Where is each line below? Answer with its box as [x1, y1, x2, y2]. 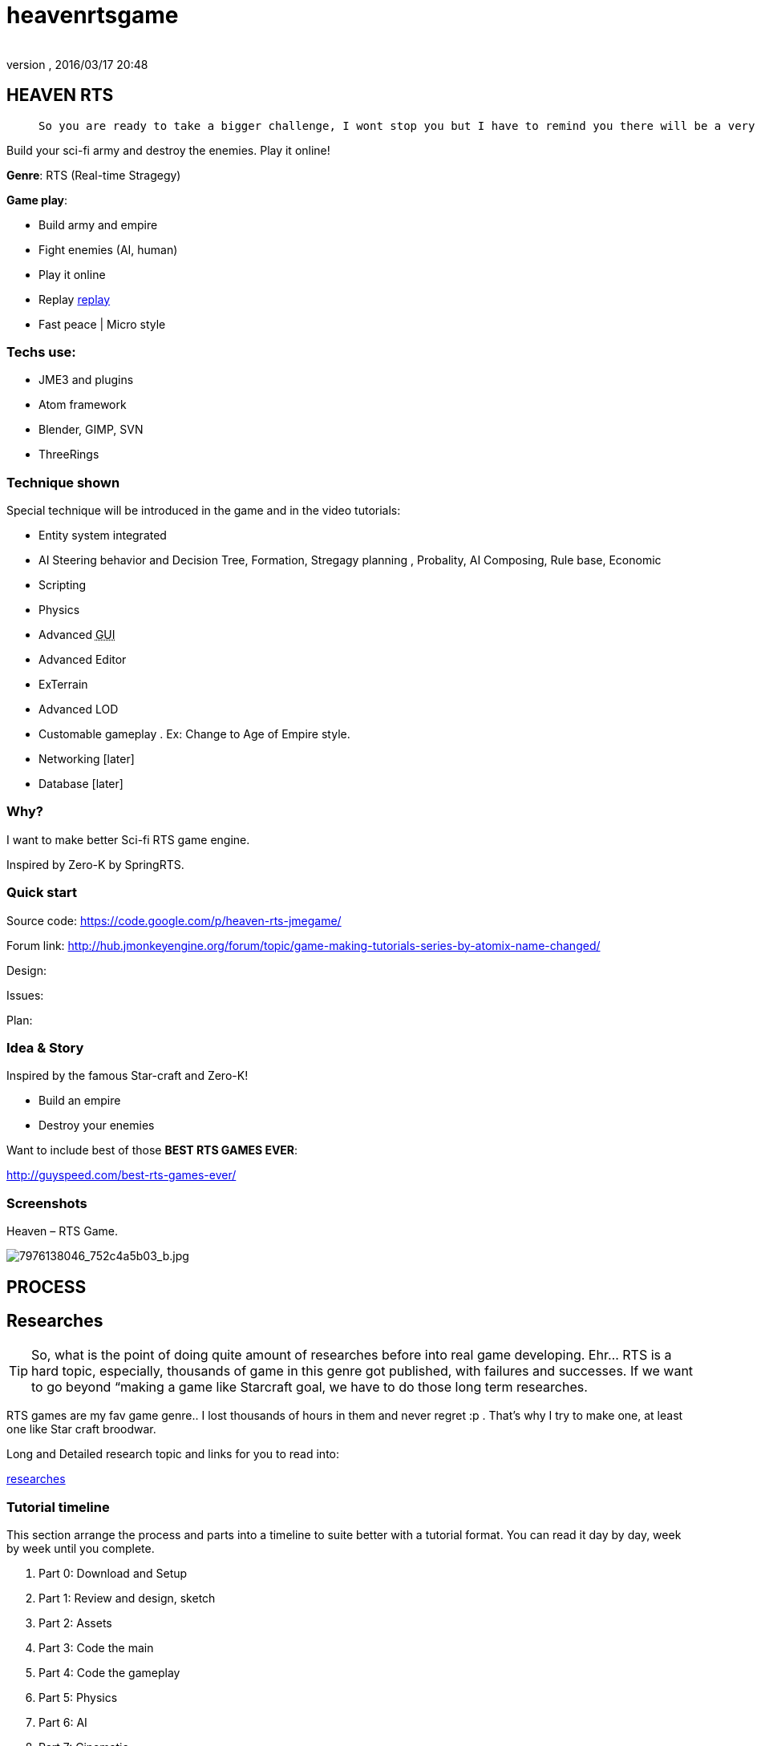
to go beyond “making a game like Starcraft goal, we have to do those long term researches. [31, 1379, 588, 1396]
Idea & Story [6, 1039, 84, 1056]
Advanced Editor [38, 653, 127, 667]
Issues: [6, 988, 44, 1002]
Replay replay [38, 292, 111, 306]
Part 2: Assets [38, 1616, 112, 1631]
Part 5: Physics [38, 1691, 118, 1705]
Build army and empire [38, 217, 158, 232]
